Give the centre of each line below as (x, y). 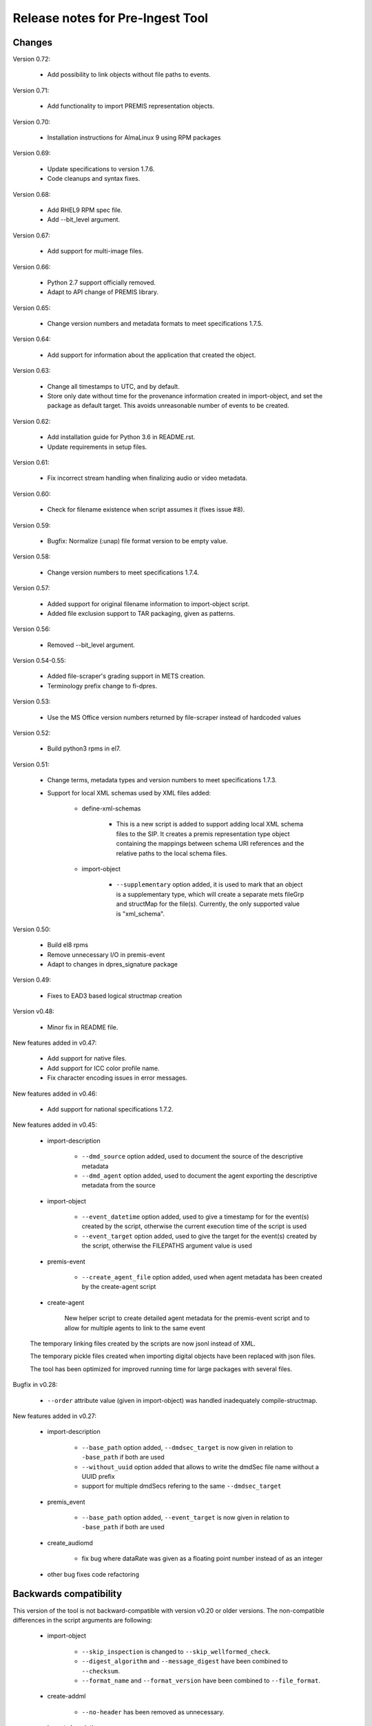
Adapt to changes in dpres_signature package (113, 964)
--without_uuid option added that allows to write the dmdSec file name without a (200, 1466)
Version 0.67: (32, 235)
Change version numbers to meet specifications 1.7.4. (123, 572)
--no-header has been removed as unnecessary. (153, 1712)
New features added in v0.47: (55, 1043)
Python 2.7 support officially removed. (102, 282)
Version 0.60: (32, 494)
